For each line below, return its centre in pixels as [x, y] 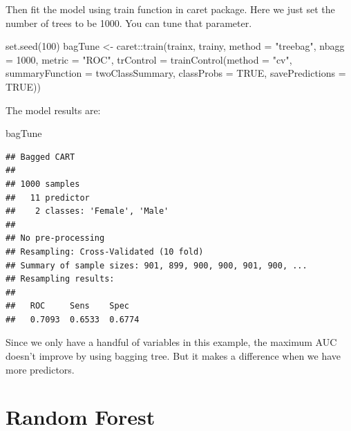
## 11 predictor [48, 198]
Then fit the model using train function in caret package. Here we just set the [170, 9]
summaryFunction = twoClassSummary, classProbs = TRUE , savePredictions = [176, 73]
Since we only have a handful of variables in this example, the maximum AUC [171, 342]
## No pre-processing [55, 238]
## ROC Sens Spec [67, 306]
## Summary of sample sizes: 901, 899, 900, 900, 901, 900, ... [156, 265]
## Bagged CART [40, 157]
